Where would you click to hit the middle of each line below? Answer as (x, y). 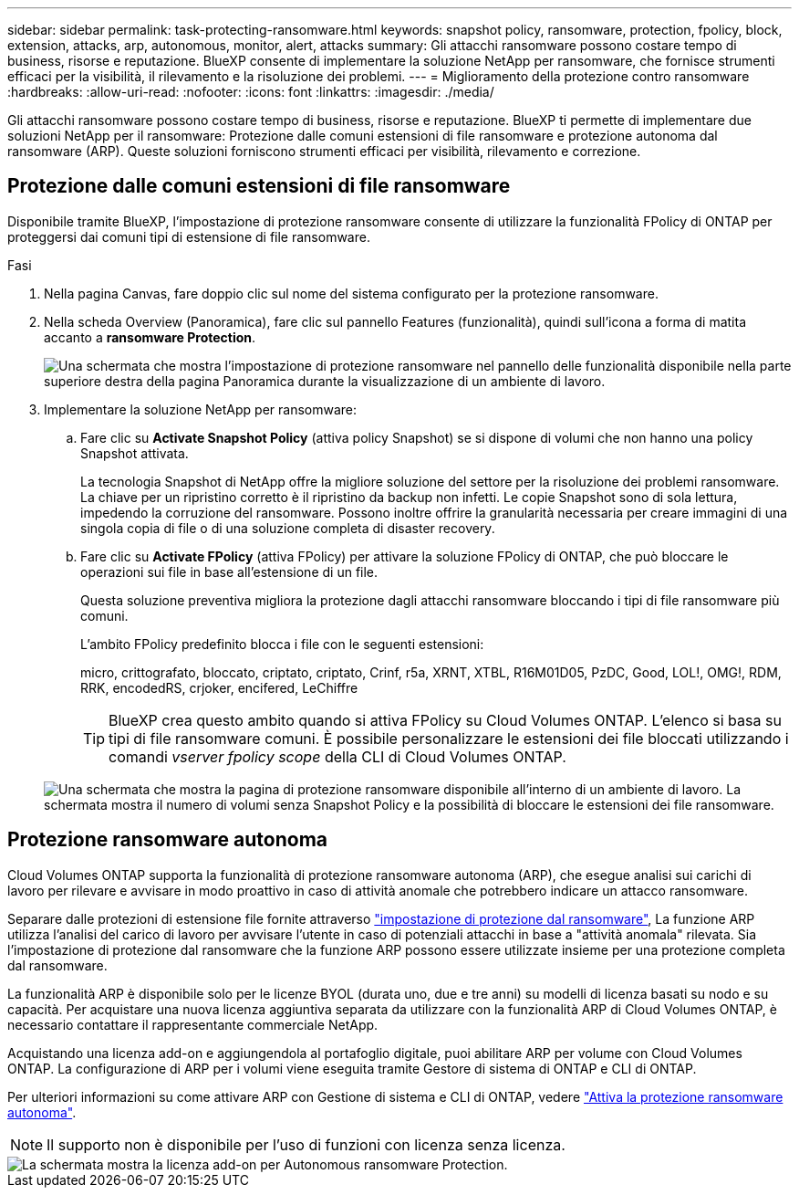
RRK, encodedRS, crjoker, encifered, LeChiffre (219, 687)
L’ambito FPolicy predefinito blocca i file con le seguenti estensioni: (282, 644)
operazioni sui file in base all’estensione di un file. (229, 571)
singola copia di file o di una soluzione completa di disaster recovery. (288, 528)
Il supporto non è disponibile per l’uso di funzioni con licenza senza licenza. (306, 1144)
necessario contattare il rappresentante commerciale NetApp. (193, 1024)
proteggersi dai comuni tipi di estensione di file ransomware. (189, 236)
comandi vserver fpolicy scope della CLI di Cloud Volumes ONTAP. (337, 756)
